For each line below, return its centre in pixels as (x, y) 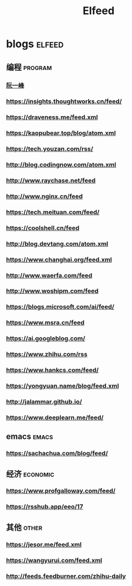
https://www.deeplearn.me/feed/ (55, 418)
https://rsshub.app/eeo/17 (45, 506)
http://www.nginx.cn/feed (45, 196)
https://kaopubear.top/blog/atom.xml (61, 133)
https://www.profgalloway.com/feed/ (61, 491)
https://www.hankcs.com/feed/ (53, 370)
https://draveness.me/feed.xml (52, 117)
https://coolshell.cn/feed (43, 228)
